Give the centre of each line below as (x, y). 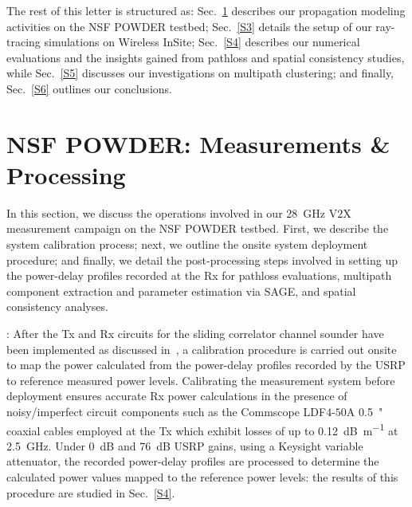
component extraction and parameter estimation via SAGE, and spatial (181, 291)
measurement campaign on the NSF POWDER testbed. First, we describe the (198, 228)
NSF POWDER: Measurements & (198, 143)
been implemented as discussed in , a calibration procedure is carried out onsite (202, 349)
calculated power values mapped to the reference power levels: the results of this (202, 477)
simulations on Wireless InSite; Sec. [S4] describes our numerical (202, 42)
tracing (24, 42)
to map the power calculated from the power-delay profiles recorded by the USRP (206, 365)
